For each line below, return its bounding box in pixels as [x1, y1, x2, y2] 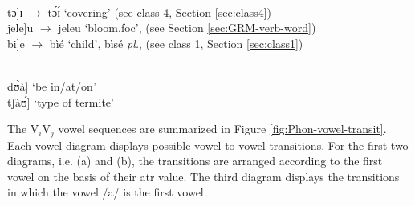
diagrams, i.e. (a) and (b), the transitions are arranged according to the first [7, 152, 383, 169]
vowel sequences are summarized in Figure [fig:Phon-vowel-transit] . [58, 120, 387, 137]
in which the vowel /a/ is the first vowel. [7, 184, 207, 200]
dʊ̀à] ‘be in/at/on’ [7, 77, 96, 94]
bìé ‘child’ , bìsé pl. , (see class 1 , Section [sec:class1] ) [49, 34, 303, 51]
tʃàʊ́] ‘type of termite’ [7, 93, 114, 110]
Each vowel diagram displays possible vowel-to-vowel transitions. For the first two [7, 136, 409, 153]
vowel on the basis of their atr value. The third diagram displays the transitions [7, 168, 400, 184]
